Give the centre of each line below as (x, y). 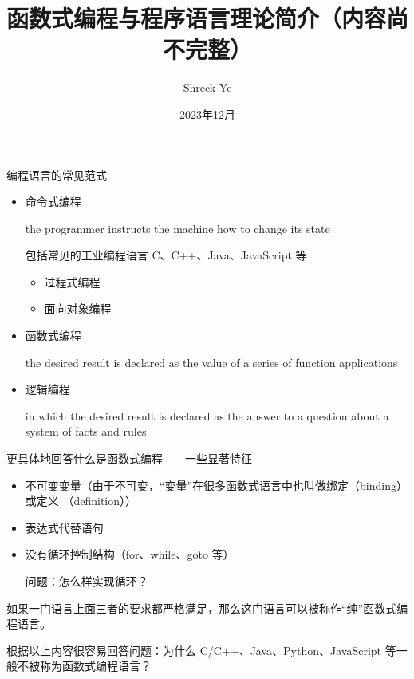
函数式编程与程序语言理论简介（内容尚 (208, 18)
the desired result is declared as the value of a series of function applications (211, 362)
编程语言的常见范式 (57, 174)
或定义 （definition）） (81, 501)
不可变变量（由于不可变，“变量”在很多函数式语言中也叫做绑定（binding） (216, 485)
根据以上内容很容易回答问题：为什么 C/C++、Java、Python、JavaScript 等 (201, 650)
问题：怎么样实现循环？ (87, 581)
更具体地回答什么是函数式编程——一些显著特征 (129, 458)
